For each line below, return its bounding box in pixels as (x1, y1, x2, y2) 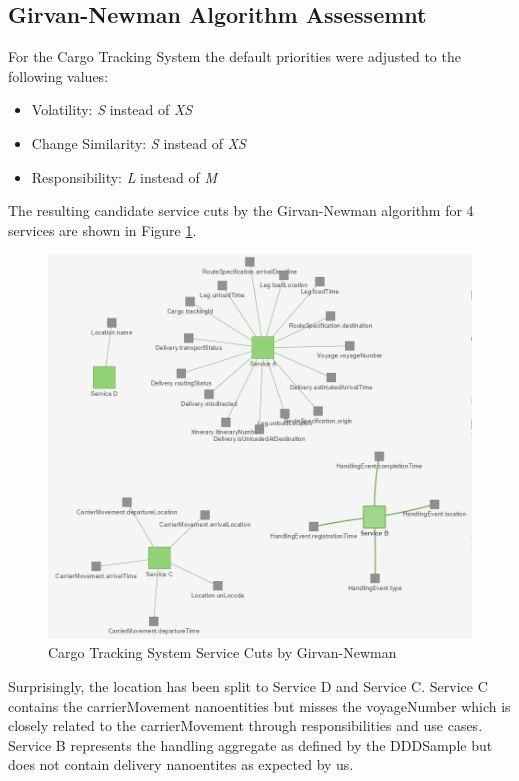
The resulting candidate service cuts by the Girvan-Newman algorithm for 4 (8, 200, 474, 221)
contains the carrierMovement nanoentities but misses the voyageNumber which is (8, 695, 511, 716)
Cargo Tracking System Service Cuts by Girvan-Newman (48, 642, 397, 663)
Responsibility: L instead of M (31, 166, 217, 187)
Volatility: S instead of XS (31, 99, 193, 120)
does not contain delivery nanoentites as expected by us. (8, 754, 354, 775)
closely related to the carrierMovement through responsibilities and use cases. (8, 715, 483, 736)
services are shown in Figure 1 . (8, 219, 197, 240)
